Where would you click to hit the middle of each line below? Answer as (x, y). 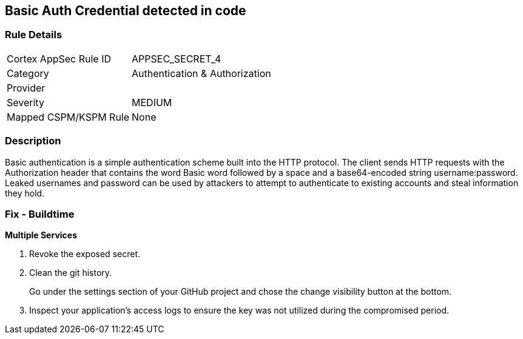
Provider (26, 88)
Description (33, 141)
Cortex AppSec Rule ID (59, 59)
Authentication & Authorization (201, 73)
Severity (25, 102)
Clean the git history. (71, 273)
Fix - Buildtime (40, 214)
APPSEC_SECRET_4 (177, 59)
